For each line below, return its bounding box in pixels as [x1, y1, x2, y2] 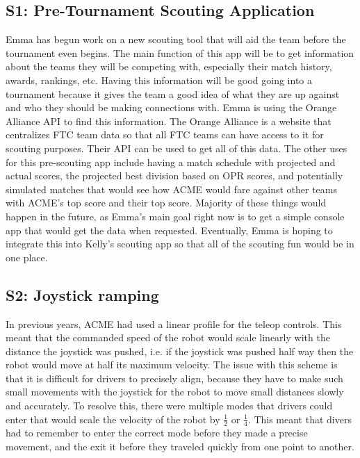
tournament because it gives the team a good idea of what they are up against [6, 86, 340, 101]
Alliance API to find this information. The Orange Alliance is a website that [6, 113, 332, 128]
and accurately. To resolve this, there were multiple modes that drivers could [6, 398, 333, 413]
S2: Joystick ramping [6, 284, 159, 305]
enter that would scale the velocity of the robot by [6, 411, 220, 426]
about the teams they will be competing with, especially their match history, [6, 59, 332, 74]
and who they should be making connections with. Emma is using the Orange [6, 100, 337, 115]
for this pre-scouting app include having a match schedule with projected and [6, 154, 336, 169]
